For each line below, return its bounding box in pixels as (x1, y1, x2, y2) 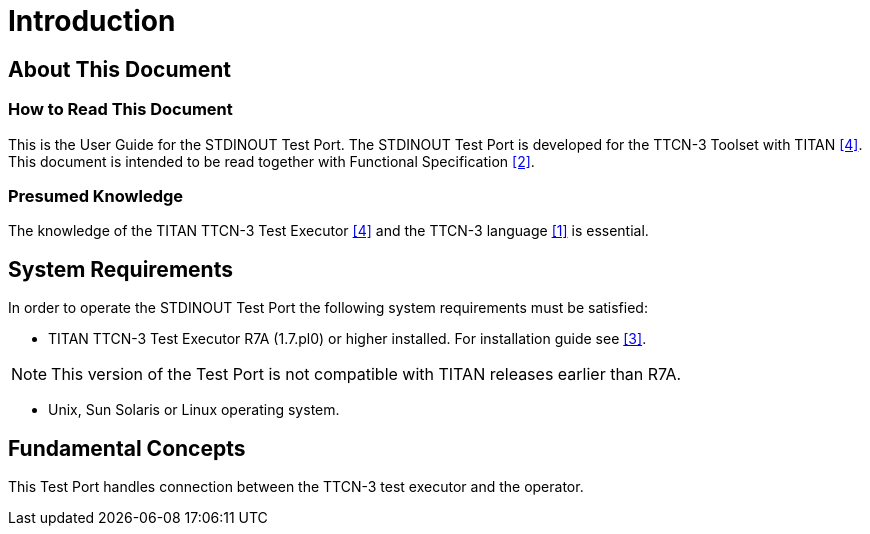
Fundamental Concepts (8, 435, 246, 461)
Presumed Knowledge (8, 185, 184, 206)
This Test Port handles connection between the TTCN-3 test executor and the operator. (8, 477, 584, 495)
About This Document (8, 56, 231, 82)
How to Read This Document (8, 99, 233, 120)
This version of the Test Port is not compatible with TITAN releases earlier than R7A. (51, 364, 682, 385)
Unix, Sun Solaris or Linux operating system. (48, 401, 340, 419)
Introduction (8, 4, 176, 38)
